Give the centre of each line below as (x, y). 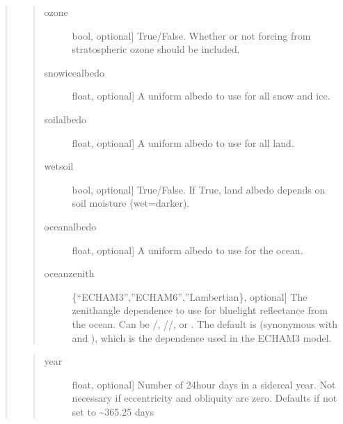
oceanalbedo (70, 226)
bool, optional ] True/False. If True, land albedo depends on (199, 189)
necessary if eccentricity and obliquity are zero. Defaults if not (205, 398)
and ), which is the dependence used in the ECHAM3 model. (202, 337)
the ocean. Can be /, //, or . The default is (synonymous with (205, 323)
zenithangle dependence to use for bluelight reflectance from (200, 310)
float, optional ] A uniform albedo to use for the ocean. (188, 250)
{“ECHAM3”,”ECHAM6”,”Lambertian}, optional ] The (190, 296)
